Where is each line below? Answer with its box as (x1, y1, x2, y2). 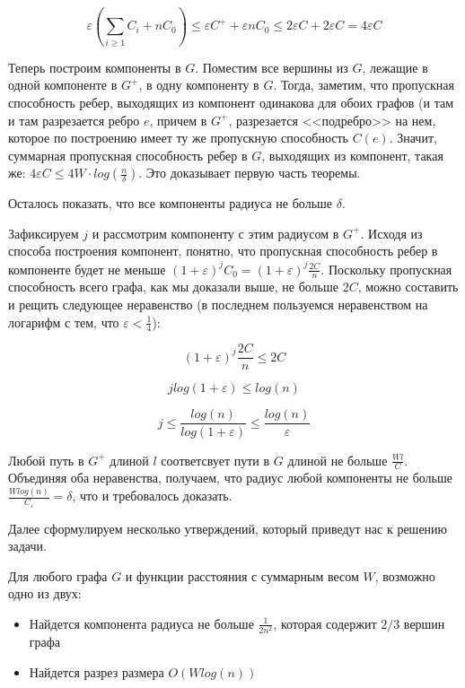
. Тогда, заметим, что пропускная (273, 75, 455, 94)
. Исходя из (360, 223, 423, 242)
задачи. (8, 536, 47, 555)
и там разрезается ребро (8, 110, 140, 129)
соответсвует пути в (161, 450, 270, 469)
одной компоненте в (8, 75, 118, 94)
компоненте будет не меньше (8, 259, 166, 278)
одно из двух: (8, 584, 82, 603)
